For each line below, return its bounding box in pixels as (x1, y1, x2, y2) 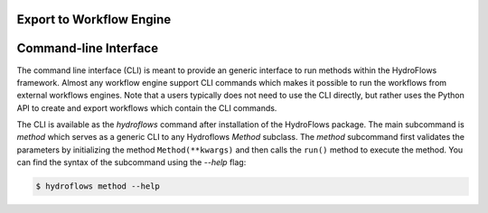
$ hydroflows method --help (35, 181, 160, 191)
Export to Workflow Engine (16, 12, 172, 27)
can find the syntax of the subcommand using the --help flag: (16, 157, 247, 168)
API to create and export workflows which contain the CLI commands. (16, 102, 277, 113)
